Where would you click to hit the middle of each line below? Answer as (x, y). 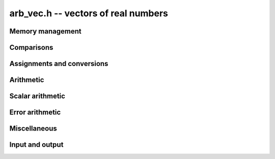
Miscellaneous (33, 129)
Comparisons (31, 47)
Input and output (36, 145)
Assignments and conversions (59, 64)
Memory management (45, 31)
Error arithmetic (35, 113)
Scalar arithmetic (37, 96)
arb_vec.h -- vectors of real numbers (89, 13)
